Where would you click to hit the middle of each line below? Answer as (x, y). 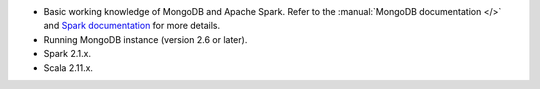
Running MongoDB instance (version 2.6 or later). (145, 39)
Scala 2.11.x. (68, 67)
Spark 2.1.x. (67, 54)
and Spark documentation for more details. (131, 26)
